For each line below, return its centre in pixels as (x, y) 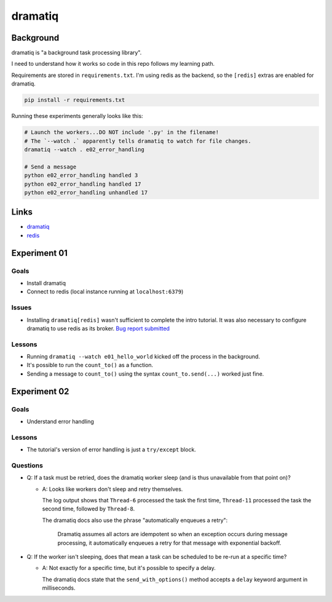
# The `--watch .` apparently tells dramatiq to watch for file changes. (138, 141)
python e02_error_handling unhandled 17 (86, 192)
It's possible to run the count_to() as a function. (90, 365)
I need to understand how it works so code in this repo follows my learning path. (113, 64)
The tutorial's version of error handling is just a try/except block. (111, 450)
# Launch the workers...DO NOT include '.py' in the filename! (122, 133)
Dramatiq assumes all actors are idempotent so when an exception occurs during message (173, 534)
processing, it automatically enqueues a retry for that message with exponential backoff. (169, 543)
